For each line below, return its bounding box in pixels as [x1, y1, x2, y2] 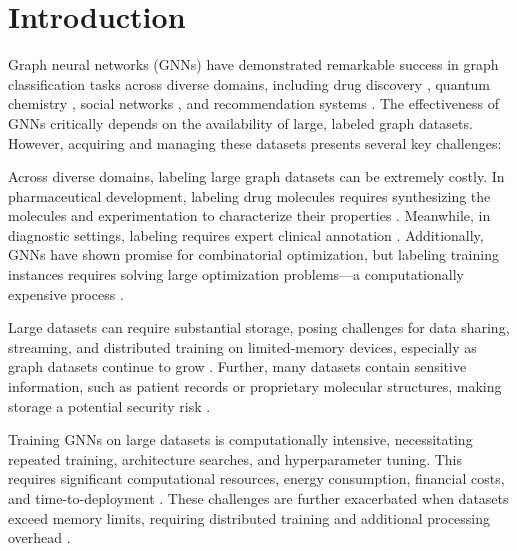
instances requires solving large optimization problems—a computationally [8, 264, 464, 285]
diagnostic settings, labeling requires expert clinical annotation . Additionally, [8, 224, 484, 245]
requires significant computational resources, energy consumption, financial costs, [8, 468, 505, 489]
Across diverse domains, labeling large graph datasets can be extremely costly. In [8, 166, 505, 187]
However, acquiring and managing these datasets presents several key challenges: [8, 132, 502, 153]
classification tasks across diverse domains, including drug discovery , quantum [8, 73, 490, 94]
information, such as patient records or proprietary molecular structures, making [8, 376, 502, 397]
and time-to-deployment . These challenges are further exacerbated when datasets [8, 488, 509, 508]
